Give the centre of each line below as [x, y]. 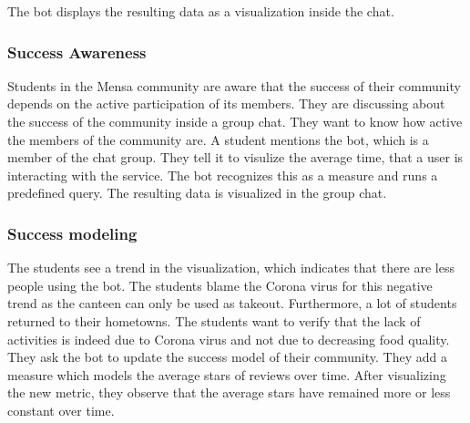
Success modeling [72, 233]
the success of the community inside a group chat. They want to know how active [235, 121]
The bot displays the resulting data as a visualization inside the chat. [201, 11]
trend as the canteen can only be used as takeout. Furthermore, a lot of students [232, 303]
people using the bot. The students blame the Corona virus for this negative [220, 285]
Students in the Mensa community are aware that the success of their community [234, 85]
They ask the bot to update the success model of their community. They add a [227, 357]
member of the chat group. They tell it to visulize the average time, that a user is [235, 157]
